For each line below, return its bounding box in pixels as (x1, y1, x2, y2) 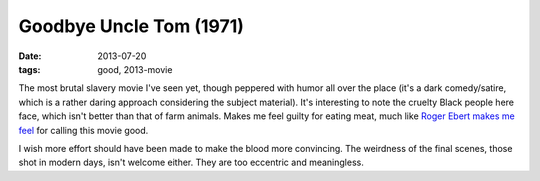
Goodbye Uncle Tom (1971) (18, 15, 245, 37)
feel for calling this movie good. (18, 124, 149, 136)
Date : (18, 50, 42, 62)
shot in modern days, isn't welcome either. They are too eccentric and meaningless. (18, 156, 364, 169)
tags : (18, 63, 41, 75)
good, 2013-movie (97, 63, 173, 75)
